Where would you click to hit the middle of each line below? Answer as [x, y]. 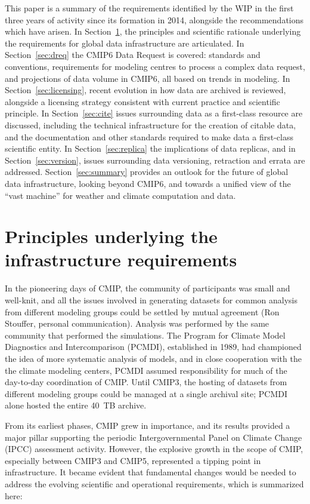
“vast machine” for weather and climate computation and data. [120, 195]
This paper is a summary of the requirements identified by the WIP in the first [149, 8]
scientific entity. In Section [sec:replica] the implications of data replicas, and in [150, 148]
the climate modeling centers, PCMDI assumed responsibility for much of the [146, 370]
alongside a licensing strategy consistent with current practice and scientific [142, 101]
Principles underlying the [111, 236]
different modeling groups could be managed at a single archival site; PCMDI [146, 393]
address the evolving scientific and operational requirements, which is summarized [154, 483]
